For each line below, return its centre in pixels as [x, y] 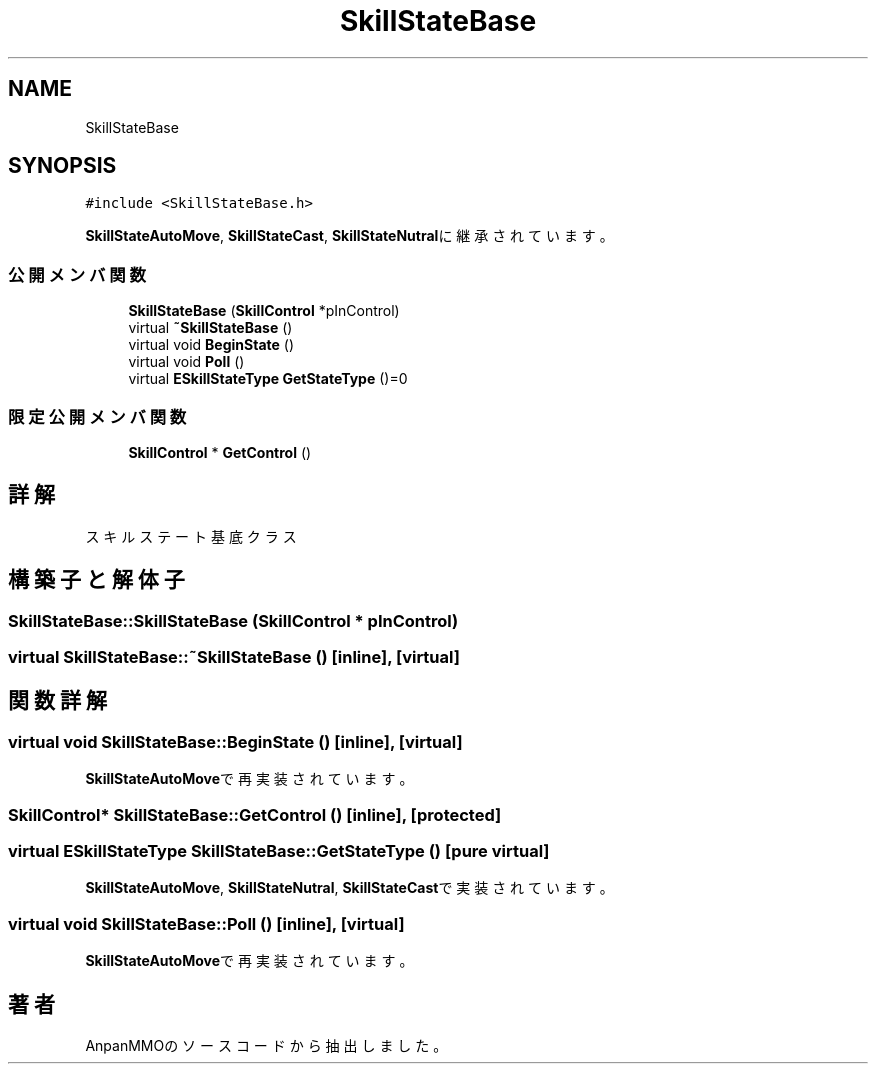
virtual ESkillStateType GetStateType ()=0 [268, 379]
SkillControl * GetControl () [220, 452]
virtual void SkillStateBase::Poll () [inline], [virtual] [206, 923]
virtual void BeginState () [211, 345]
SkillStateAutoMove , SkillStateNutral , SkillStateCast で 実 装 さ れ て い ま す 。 [349, 888]
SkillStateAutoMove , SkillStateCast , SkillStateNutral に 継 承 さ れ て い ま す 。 [349, 236]
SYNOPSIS [62, 166]
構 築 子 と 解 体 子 [96, 580]
